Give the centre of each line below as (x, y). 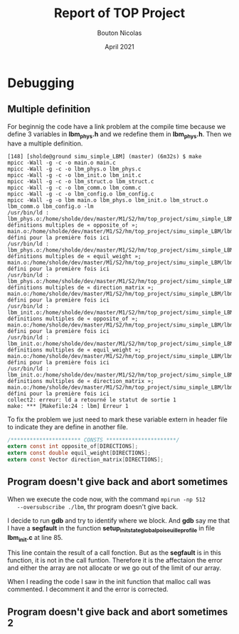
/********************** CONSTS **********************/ (94, 440)
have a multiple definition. (45, 143)
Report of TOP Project (119, 13)
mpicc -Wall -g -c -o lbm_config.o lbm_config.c (81, 194)
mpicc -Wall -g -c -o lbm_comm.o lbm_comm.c (74, 188)
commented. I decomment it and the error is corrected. (88, 589)
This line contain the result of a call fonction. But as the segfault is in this (115, 553)
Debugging (41, 83)
